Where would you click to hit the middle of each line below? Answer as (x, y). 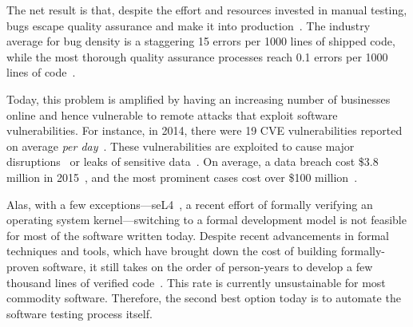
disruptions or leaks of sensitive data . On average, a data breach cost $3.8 (193, 162)
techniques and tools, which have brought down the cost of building (172, 251)
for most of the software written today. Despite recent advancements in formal (198, 235)
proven (23, 266)
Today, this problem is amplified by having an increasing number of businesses (199, 98)
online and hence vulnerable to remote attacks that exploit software (172, 114)
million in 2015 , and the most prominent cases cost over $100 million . (182, 177)
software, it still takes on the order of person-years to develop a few (208, 266)
